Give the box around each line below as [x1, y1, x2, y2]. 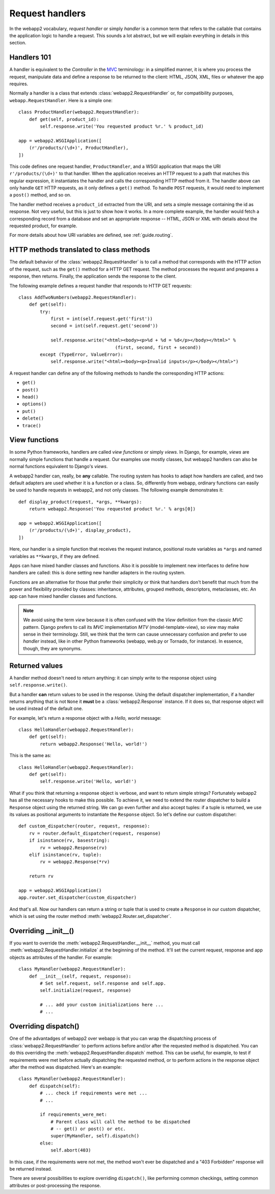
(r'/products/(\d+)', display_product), [29, 527, 132, 533]
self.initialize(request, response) [40, 988, 132, 993]
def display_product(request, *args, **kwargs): [18, 499, 142, 505]
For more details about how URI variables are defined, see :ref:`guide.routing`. [9, 232, 173, 238]
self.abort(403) [50, 1148, 91, 1153]
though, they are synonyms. [23, 645, 82, 651]
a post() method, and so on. [9, 192, 71, 198]
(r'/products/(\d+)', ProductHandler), [29, 145, 129, 151]
